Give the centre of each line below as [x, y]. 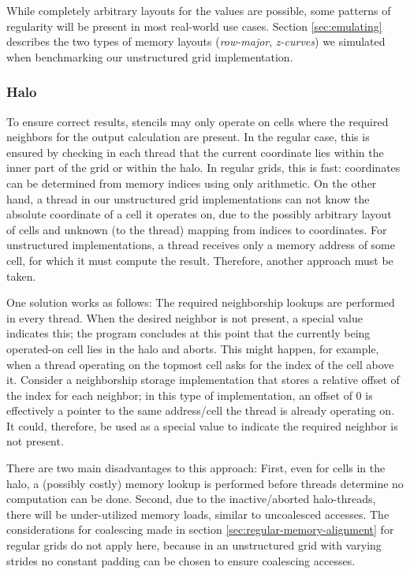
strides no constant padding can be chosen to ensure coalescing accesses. [181, 560]
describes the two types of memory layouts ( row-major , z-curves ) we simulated [196, 41]
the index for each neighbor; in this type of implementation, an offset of [179, 395]
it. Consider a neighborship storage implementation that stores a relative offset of [203, 380]
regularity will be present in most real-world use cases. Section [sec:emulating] [194, 26]
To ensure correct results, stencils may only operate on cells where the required [198, 121]
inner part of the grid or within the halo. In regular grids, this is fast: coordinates [203, 168]
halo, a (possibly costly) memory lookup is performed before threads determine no [205, 483]
